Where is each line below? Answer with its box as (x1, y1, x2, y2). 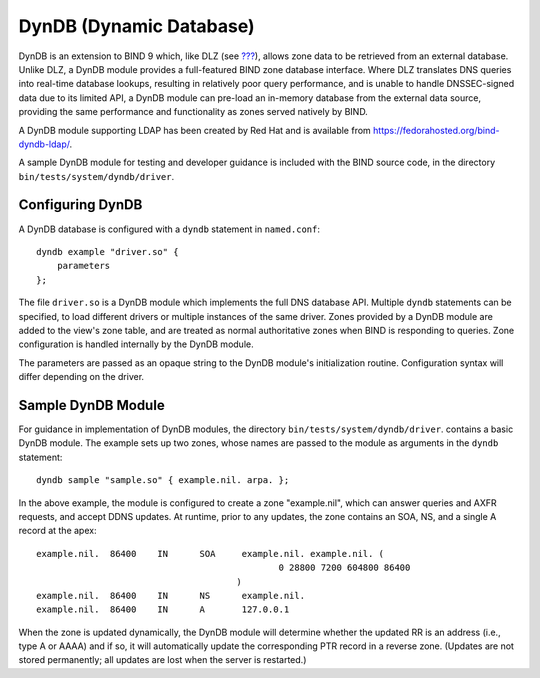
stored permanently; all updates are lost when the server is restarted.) (18, 654, 307, 666)
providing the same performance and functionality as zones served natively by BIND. (18, 106, 369, 118)
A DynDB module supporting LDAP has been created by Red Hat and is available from (18, 124, 372, 136)
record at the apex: (18, 525, 97, 537)
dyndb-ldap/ (18, 138, 70, 150)
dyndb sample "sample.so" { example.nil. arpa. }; (36, 475, 290, 486)
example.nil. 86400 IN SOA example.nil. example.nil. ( (36, 548, 385, 559)
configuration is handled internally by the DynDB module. (18, 338, 254, 350)
